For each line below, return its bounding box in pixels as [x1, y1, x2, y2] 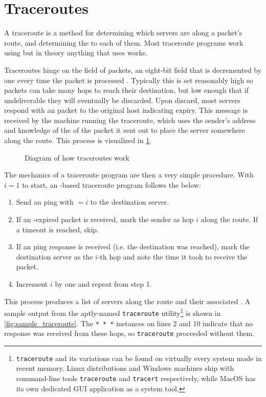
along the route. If [201, 214, 258, 225]
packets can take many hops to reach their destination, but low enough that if [4, 85, 249, 95]
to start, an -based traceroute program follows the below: [22, 179, 201, 190]
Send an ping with [16, 196, 74, 207]
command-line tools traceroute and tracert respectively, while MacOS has [16, 373, 256, 384]
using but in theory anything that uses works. [4, 47, 148, 58]
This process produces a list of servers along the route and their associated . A [4, 295, 251, 306]
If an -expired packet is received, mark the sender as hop [16, 214, 194, 225]
